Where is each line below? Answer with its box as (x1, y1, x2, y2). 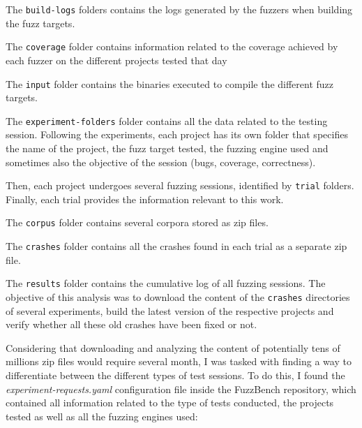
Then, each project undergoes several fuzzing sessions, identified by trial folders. (6, 178, 354, 193)
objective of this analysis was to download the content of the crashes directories (6, 290, 350, 304)
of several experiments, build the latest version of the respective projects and (6, 303, 334, 318)
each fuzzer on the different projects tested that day (6, 52, 227, 67)
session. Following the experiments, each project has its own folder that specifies (6, 127, 348, 142)
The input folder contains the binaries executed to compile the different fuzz (6, 76, 334, 91)
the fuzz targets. (6, 15, 75, 30)
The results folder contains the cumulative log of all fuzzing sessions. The (6, 276, 326, 290)
